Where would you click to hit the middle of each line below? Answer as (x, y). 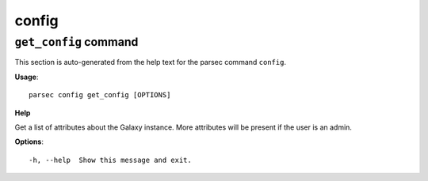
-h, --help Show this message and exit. (110, 160)
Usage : (27, 77)
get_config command (76, 42)
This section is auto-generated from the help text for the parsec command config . (151, 62)
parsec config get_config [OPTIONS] (100, 95)
